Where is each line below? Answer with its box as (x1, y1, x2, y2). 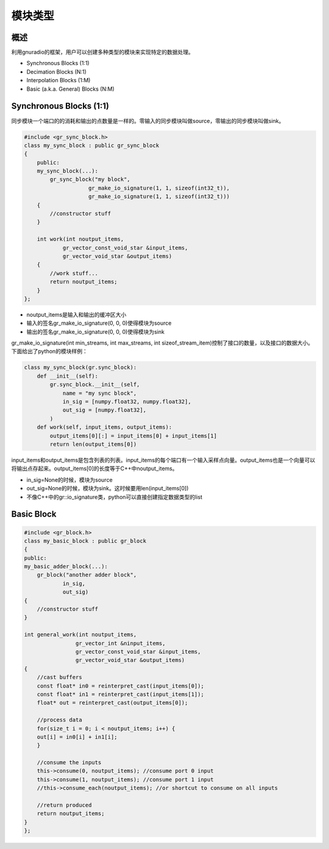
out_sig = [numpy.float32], (62, 407, 146, 414)
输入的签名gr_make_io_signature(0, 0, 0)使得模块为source (26, 320, 172, 327)
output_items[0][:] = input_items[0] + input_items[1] (49, 432, 218, 439)
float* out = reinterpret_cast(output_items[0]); (37, 699, 188, 706)
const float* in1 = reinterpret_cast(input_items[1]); (37, 691, 204, 697)
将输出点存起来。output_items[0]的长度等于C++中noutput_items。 (11, 465, 178, 472)
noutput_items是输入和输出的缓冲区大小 (26, 311, 127, 318)
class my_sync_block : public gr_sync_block (24, 142, 160, 149)
